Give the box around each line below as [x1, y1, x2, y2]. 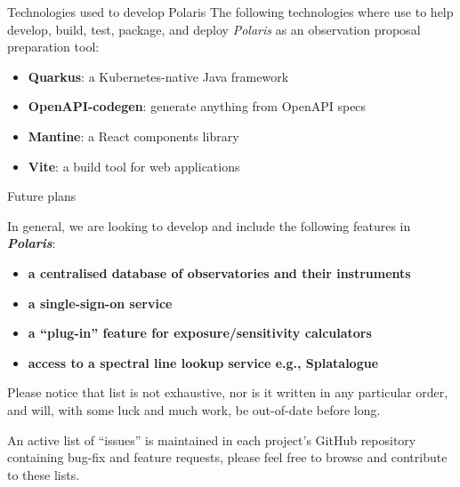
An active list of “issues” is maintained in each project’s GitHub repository [7, 430, 416, 449]
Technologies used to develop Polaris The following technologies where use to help [7, 3, 454, 20]
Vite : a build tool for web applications [28, 156, 240, 175]
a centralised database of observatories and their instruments [28, 263, 411, 282]
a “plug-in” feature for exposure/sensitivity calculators [28, 323, 372, 342]
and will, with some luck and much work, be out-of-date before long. [7, 400, 381, 419]
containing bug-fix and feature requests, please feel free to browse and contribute [7, 448, 448, 467]
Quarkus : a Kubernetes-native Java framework [28, 67, 289, 85]
